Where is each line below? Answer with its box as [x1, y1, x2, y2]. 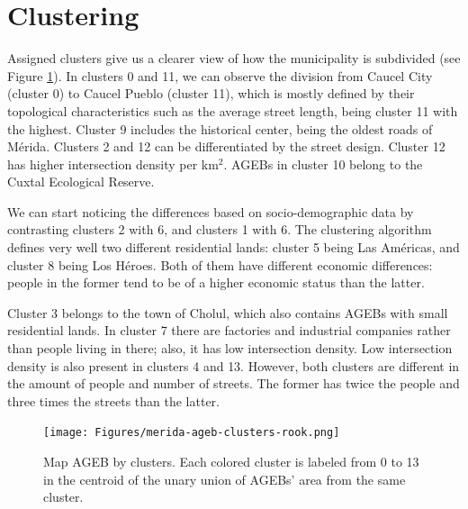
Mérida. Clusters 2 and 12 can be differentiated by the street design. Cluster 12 [7, 137, 445, 156]
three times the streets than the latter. [7, 391, 220, 410]
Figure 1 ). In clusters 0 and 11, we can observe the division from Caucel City [7, 66, 433, 85]
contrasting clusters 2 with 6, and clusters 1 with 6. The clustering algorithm [7, 220, 432, 239]
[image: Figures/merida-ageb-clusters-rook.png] [43, 426, 340, 440]
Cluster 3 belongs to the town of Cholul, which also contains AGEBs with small [7, 303, 448, 322]
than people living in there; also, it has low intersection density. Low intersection [7, 339, 453, 358]
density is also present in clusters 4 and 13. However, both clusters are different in [7, 356, 460, 375]
